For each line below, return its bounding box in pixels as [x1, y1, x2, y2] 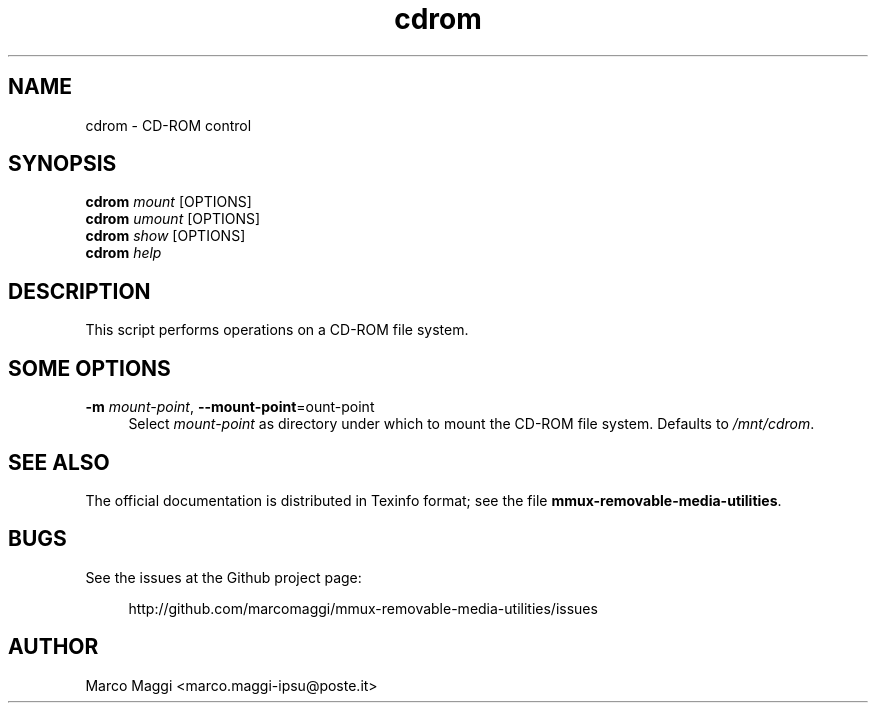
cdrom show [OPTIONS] [85, 227, 246, 245]
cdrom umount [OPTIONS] [85, 210, 261, 228]
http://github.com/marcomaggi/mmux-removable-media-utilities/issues [128, 599, 598, 617]
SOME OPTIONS [8, 355, 171, 381]
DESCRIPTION [8, 278, 151, 304]
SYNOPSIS [8, 151, 117, 177]
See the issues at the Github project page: [85, 568, 362, 586]
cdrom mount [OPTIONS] [85, 193, 252, 211]
